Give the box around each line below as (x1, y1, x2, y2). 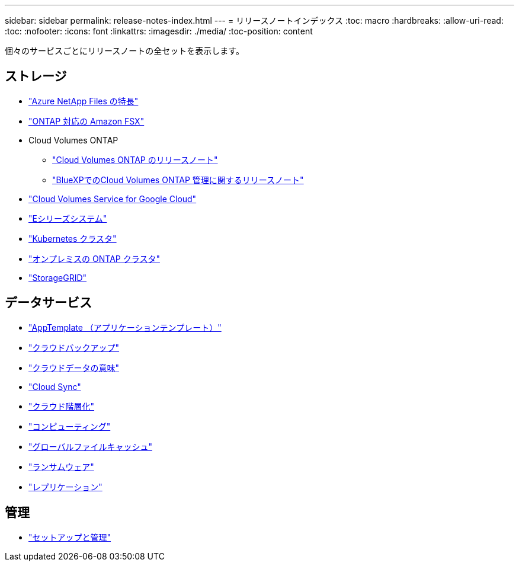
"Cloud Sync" (28, 381, 81, 392)
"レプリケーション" (28, 481, 102, 492)
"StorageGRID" (28, 272, 87, 283)
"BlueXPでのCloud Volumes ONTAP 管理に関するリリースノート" (52, 174, 304, 185)
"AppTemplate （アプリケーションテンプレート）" (28, 322, 222, 332)
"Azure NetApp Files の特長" (28, 95, 139, 106)
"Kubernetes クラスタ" (28, 233, 117, 244)
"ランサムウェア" (28, 461, 94, 472)
